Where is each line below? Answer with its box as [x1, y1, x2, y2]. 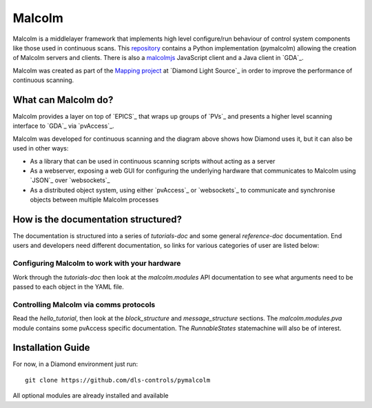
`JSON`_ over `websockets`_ [30, 176, 110, 184]
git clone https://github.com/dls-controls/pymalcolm [25, 376, 210, 384]
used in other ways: [12, 144, 69, 153]
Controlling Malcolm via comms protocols [12, 300, 156, 309]
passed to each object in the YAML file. [12, 282, 124, 291]
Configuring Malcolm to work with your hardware [12, 259, 181, 269]
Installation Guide [12, 342, 90, 353]
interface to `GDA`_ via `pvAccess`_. [12, 122, 114, 130]
